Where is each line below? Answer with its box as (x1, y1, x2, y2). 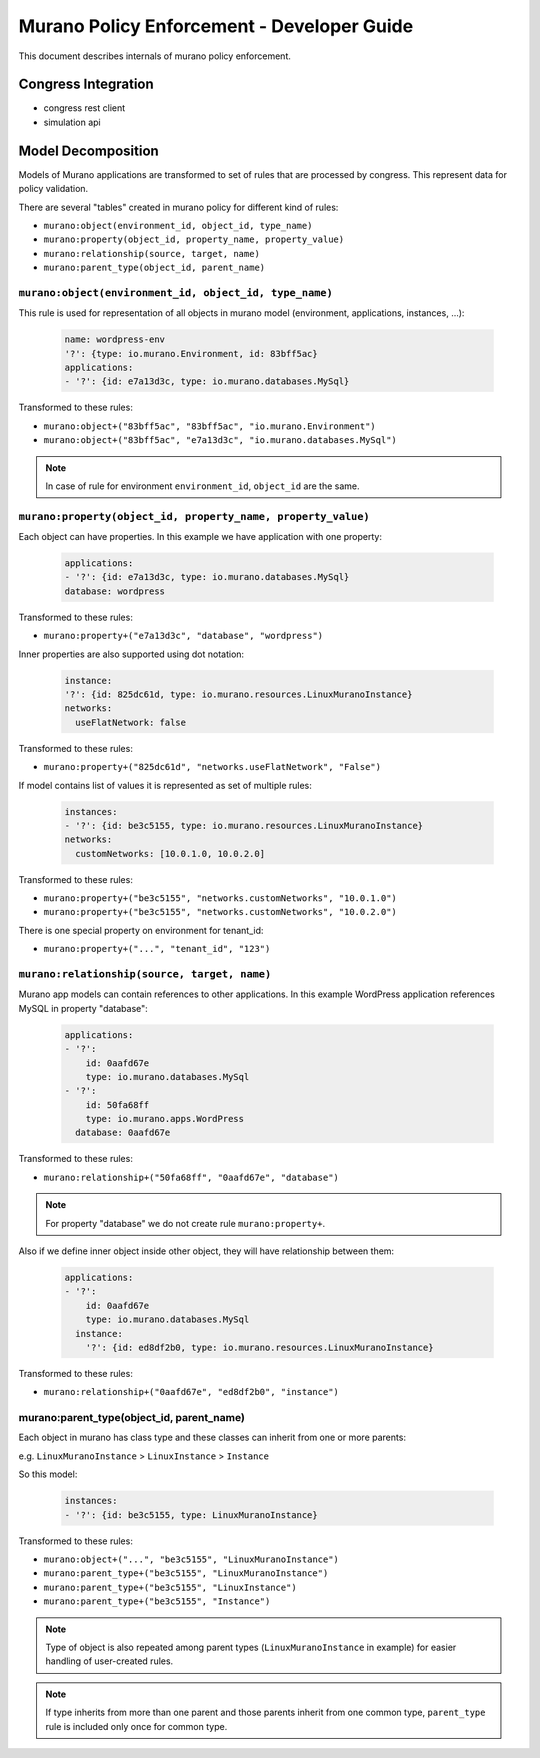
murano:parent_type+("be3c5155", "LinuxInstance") (43, 1581, 297, 1593)
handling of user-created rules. (45, 1655, 174, 1667)
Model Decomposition (18, 142, 159, 159)
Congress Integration (18, 76, 154, 93)
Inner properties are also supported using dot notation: (18, 648, 245, 660)
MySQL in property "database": (18, 1002, 149, 1014)
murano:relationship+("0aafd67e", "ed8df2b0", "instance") (43, 1386, 340, 1398)
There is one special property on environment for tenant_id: (18, 924, 264, 936)
